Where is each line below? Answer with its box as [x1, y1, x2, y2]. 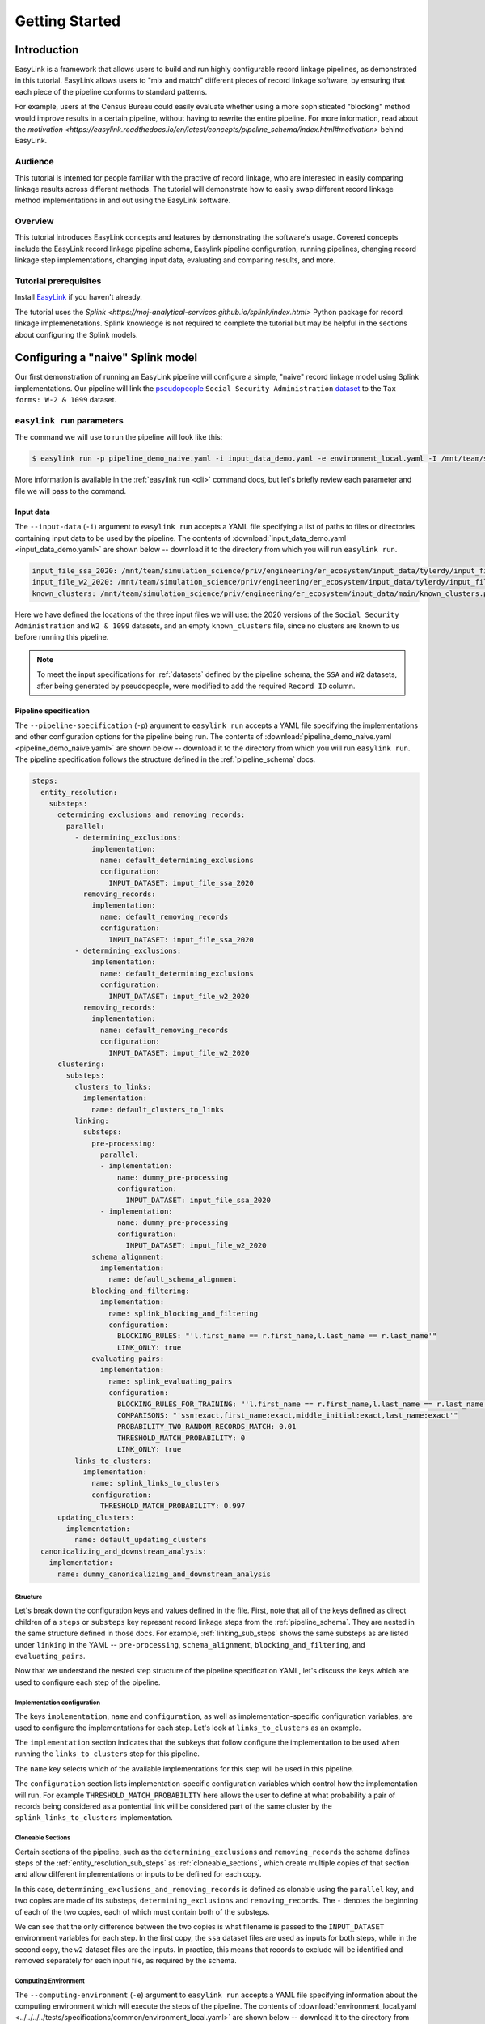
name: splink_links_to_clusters [91, 1478, 220, 1488]
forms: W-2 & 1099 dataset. [15, 395, 117, 405]
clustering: [57, 1059, 105, 1069]
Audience [15, 156, 54, 168]
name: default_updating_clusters [74, 1535, 208, 1545]
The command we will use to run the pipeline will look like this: [15, 432, 223, 442]
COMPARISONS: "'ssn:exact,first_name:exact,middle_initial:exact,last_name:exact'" [117, 1411, 458, 1420]
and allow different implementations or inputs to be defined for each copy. [15, 1869, 262, 1879]
